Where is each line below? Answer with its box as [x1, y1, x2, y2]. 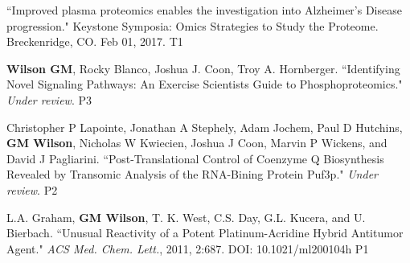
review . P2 [6, 181, 58, 198]
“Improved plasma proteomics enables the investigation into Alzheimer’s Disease [6, 2, 402, 18]
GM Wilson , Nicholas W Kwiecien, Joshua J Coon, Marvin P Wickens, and [6, 134, 387, 151]
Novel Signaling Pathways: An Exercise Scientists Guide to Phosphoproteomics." [6, 76, 403, 92]
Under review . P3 [6, 91, 92, 108]
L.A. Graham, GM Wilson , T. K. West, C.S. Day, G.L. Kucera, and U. [6, 208, 366, 225]
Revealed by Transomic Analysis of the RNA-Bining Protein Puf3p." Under [6, 166, 378, 183]
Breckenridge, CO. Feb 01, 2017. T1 [6, 33, 183, 50]
